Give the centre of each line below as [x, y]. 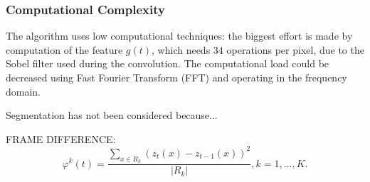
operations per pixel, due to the [295, 49]
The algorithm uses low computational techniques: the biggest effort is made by [179, 36]
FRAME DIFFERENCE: [61, 138]
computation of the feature [64, 49]
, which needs [181, 49]
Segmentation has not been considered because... [112, 115]
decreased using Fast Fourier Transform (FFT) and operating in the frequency [176, 77]
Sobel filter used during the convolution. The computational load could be [168, 63]
